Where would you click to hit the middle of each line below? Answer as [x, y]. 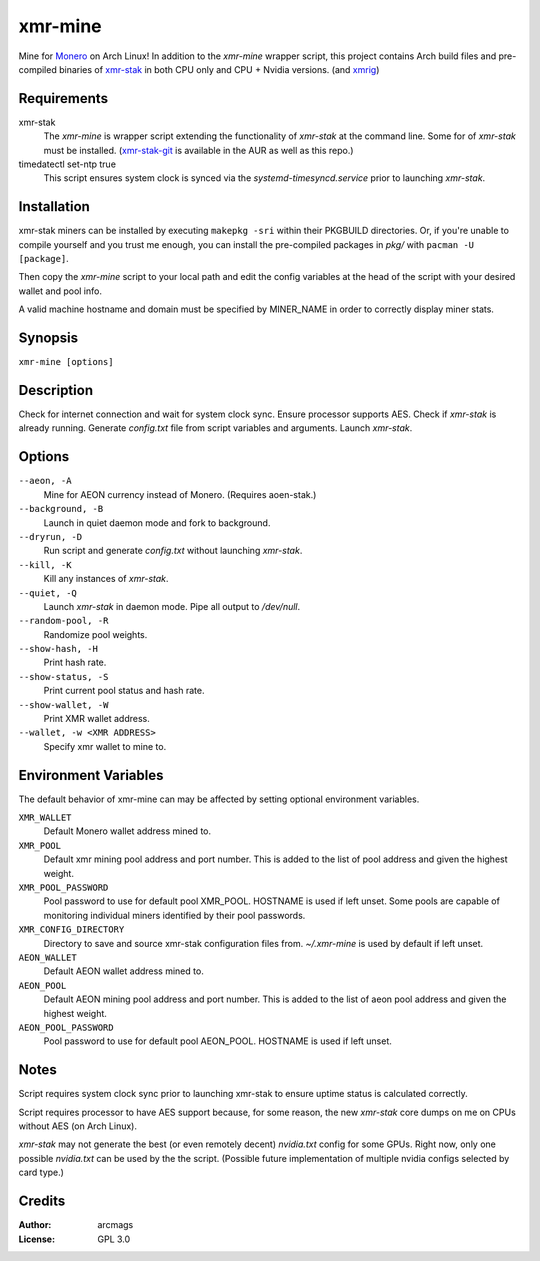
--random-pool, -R [63, 621]
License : [36, 1239]
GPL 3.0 [114, 1239]
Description [56, 390]
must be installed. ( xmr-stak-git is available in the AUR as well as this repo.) [198, 150]
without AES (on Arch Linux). [77, 1126]
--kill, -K [45, 564]
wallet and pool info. [60, 291]
